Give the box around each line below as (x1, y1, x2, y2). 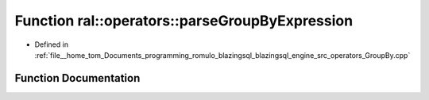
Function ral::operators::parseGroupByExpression (14, 12, 354, 29)
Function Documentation (14, 71, 141, 85)
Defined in (34, 40, 69, 49)
